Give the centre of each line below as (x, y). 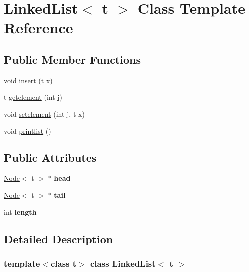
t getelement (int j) (33, 97)
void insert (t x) (28, 80)
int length (20, 211)
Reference (39, 28)
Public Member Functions (72, 59)
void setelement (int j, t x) (44, 113)
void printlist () (28, 130)
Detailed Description (59, 238)
